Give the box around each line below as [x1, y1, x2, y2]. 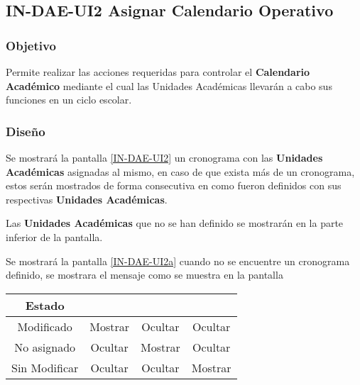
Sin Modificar [11, 359, 79, 376]
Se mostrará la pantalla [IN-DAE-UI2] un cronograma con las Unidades [6, 150, 323, 164]
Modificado [17, 318, 72, 335]
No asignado [14, 338, 76, 355]
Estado [25, 296, 65, 313]
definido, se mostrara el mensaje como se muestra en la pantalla [6, 267, 283, 282]
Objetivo [6, 36, 56, 54]
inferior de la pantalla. [6, 229, 103, 244]
